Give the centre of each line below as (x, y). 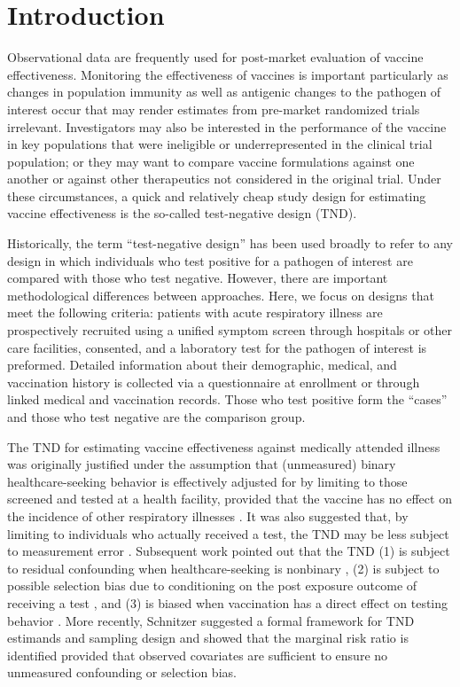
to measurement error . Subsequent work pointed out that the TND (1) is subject (229, 551)
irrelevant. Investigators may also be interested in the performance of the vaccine (227, 126)
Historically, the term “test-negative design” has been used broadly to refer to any (230, 243)
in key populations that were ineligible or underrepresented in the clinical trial (220, 144)
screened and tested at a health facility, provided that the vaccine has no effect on (230, 499)
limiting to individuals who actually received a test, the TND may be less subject (228, 533)
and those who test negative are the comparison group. (156, 417)
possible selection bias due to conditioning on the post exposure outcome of (212, 586)
